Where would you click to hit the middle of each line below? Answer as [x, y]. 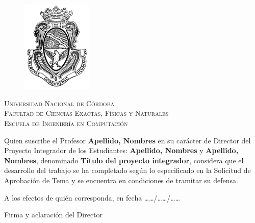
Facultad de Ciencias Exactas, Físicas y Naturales [86, 113]
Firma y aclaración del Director [54, 215]
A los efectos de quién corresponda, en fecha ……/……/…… [92, 197]
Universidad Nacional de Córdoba [59, 103]
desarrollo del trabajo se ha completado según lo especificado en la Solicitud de [127, 170]
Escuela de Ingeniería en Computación [66, 123]
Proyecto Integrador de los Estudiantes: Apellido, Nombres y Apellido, [121, 150]
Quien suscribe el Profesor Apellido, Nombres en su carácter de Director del [127, 140]
